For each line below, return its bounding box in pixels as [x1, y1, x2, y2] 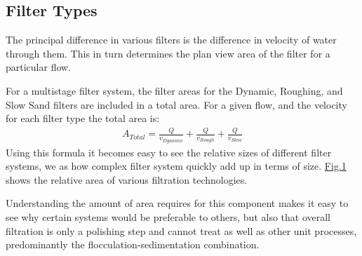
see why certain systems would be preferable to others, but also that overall [6, 209, 331, 224]
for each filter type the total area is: [6, 111, 160, 126]
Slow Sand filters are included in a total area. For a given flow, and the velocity [6, 97, 347, 112]
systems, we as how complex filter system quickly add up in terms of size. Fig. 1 [6, 159, 347, 173]
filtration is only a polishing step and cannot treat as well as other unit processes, [6, 223, 357, 238]
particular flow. [6, 60, 72, 74]
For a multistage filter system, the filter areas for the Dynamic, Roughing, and [6, 83, 343, 97]
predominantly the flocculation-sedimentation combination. [6, 237, 260, 252]
